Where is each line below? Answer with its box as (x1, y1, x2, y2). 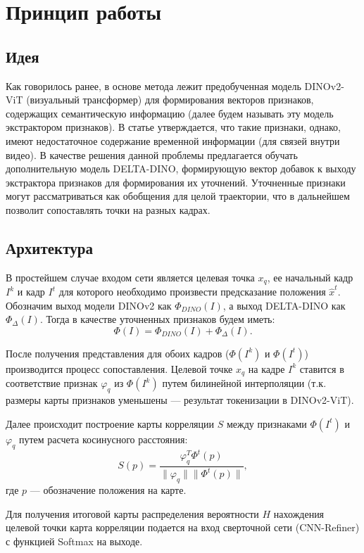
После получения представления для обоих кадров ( (6, 345, 230, 360)
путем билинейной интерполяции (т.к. (162, 376, 327, 390)
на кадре (248, 361, 285, 376)
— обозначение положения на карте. (30, 483, 187, 497)
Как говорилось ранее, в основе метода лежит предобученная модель (6, 78, 301, 93)
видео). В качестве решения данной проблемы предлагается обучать (6, 147, 298, 162)
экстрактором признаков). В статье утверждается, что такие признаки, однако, (6, 120, 341, 134)
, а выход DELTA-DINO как (222, 298, 346, 312)
